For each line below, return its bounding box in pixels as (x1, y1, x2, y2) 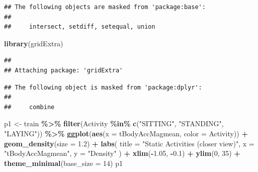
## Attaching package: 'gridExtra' (4, 66, 123, 74)
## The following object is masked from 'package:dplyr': (4, 83, 202, 91)
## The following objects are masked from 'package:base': (4, 4, 206, 11)
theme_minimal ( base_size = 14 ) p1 (4, 157, 123, 168)
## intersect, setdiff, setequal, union (4, 23, 155, 31)
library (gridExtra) (4, 38, 63, 48)
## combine (4, 103, 55, 111)
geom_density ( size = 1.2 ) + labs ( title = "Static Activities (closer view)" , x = (4, 138, 254, 148)
